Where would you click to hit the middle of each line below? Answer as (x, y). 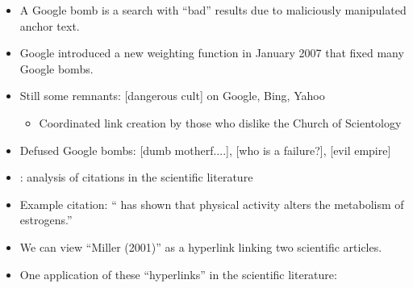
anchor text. (50, 25)
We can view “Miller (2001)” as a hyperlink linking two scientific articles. (201, 246)
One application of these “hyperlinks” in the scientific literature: (178, 274)
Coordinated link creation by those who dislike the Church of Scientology (220, 122)
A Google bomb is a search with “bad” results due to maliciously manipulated (213, 10)
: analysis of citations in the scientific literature (136, 177)
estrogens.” (46, 220)
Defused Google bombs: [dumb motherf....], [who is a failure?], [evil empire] (205, 150)
